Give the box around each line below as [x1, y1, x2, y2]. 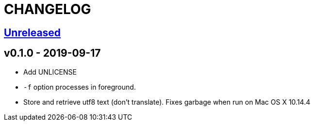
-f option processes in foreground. [23, 82, 136, 91]
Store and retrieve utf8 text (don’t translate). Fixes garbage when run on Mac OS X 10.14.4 [23, 97, 311, 106]
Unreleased [4, 26, 61, 39]
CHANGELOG [4, 1, 91, 17]
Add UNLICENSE [23, 67, 77, 76]
